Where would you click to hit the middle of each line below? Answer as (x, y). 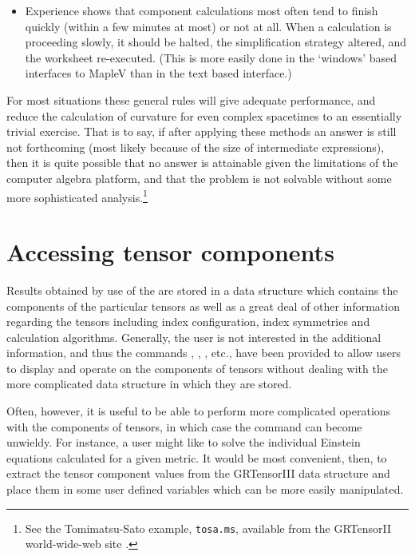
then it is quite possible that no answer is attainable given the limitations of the (202, 163)
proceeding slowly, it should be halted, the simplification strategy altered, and (216, 42)
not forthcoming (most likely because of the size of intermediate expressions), (196, 147)
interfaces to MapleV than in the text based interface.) (158, 73)
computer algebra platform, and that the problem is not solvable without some (199, 178)
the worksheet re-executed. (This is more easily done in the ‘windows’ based (211, 57)
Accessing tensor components (170, 251)
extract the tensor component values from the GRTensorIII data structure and (198, 473)
